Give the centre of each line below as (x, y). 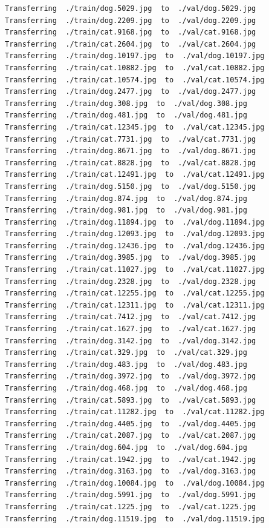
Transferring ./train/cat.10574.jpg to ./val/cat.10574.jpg (135, 80)
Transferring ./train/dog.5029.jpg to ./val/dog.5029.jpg (131, 8)
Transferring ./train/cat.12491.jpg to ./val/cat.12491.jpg (135, 175)
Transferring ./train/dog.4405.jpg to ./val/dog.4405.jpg (131, 424)
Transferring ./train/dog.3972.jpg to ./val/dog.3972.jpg (131, 376)
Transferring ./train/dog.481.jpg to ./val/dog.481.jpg (126, 115)
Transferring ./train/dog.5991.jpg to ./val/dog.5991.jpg (131, 495)
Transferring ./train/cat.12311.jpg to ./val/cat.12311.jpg (135, 305)
